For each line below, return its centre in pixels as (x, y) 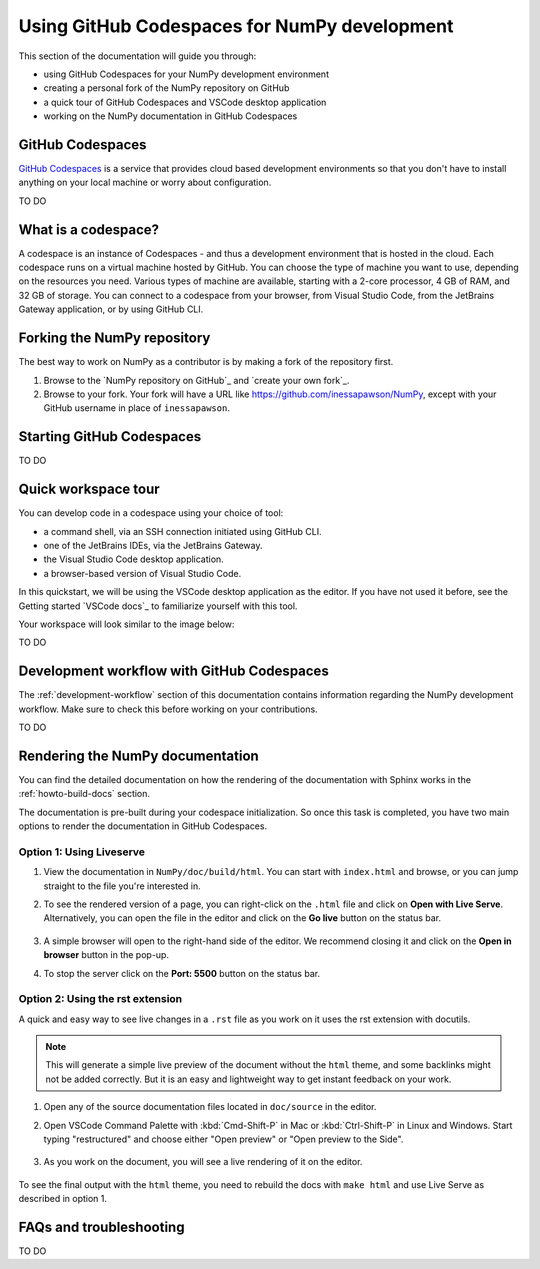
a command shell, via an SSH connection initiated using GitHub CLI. (182, 531)
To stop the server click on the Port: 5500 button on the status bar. (181, 973)
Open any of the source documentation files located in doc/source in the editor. (210, 1107)
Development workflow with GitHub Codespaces (173, 671)
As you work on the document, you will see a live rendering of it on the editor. (203, 1162)
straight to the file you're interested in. (122, 886)
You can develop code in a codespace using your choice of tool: (151, 513)
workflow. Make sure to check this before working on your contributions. (168, 709)
